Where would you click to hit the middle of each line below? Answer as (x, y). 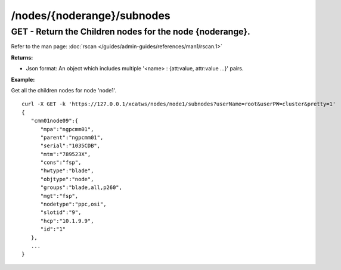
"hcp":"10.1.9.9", (67, 221)
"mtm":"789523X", (66, 154)
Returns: (22, 57)
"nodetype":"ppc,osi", (73, 204)
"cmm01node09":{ (55, 121)
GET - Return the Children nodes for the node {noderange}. (131, 32)
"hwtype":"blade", (67, 171)
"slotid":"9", (61, 212)
